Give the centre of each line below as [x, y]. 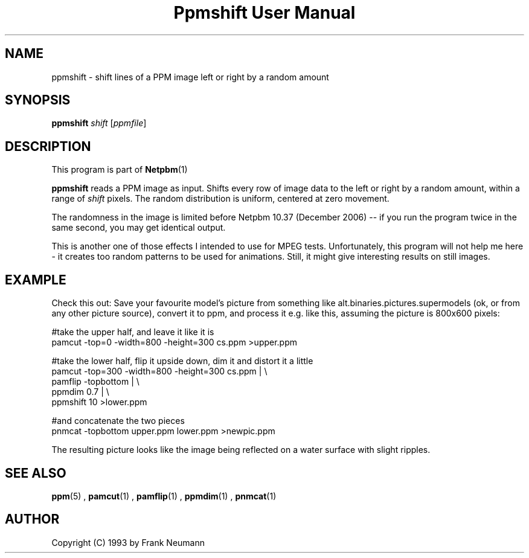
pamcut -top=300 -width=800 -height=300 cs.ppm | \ [159, 371]
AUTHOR [32, 519]
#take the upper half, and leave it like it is [133, 332]
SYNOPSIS [38, 100]
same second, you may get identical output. [139, 228]
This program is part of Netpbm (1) [120, 170]
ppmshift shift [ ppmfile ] [99, 123]
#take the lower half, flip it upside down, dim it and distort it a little [182, 361]
